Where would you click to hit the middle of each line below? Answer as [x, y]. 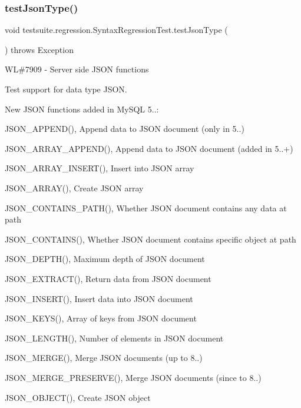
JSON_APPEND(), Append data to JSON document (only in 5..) [125, 129]
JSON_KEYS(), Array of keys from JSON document [101, 318]
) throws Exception [39, 49]
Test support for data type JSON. [66, 89]
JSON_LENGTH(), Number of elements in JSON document [114, 338]
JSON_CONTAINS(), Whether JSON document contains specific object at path [150, 239]
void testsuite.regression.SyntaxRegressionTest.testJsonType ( [116, 30]
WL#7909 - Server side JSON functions [77, 69]
